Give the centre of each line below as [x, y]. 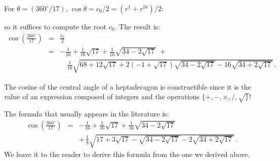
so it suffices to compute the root [55, 26]
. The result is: [137, 26]
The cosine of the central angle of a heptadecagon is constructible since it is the [128, 86]
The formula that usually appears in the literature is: [87, 113]
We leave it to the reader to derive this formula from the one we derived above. [127, 154]
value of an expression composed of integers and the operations [102, 96]
